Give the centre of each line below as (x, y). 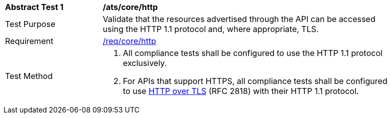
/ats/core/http (131, 7)
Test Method (29, 76)
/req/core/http (129, 41)
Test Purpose (30, 24)
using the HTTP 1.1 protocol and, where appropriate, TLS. (211, 29)
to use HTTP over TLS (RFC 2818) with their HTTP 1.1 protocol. (241, 91)
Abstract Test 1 (34, 7)
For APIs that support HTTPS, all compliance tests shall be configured (255, 81)
